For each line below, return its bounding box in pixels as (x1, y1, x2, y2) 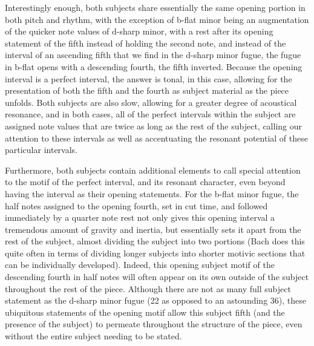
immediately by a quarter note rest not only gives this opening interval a (5, 211, 275, 224)
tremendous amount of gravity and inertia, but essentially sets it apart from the (5, 223, 301, 235)
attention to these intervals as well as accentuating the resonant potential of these (5, 131, 308, 144)
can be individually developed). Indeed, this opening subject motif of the (5, 258, 275, 271)
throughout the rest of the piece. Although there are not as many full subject (5, 282, 291, 295)
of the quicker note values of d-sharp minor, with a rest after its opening (5, 25, 273, 38)
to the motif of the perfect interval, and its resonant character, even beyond (5, 175, 286, 188)
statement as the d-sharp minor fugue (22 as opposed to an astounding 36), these (5, 294, 306, 307)
